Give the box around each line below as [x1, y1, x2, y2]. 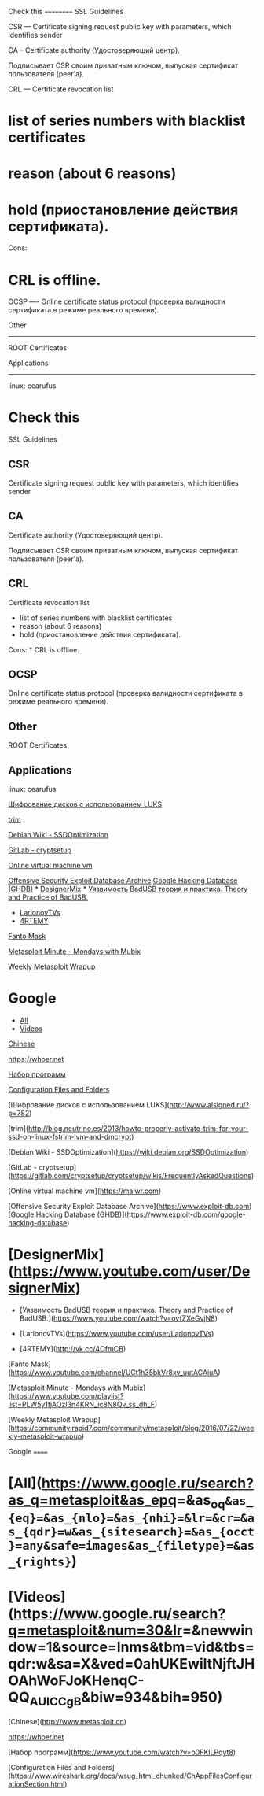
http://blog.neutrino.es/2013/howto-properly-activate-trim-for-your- [27, 1124, 249, 1133]
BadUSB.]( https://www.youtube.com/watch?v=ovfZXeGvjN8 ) [19, 1314, 218, 1323]
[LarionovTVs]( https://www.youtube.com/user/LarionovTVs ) [19, 1329, 214, 1338]
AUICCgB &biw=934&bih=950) [29, 1688, 223, 1709]
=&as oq [176, 1491, 225, 1512]
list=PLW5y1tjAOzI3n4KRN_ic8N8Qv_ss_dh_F [8, 1399, 156, 1409]
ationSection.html [8, 1779, 65, 1789]
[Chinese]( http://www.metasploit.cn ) [8, 1717, 127, 1727]
